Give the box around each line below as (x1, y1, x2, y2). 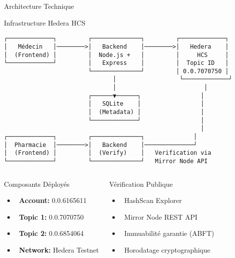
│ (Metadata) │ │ (88, 109, 205, 116)
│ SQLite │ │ (88, 100, 205, 108)
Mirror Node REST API (124, 211, 198, 222)
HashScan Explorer (124, 195, 182, 205)
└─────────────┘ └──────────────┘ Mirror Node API (4, 158, 208, 165)
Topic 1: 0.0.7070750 (19, 211, 84, 222)
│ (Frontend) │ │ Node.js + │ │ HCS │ (4, 51, 229, 58)
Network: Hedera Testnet (19, 245, 99, 255)
